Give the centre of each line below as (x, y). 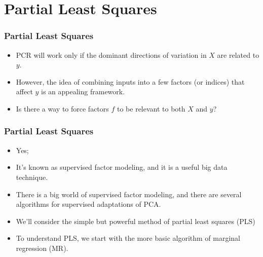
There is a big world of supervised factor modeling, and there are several (129, 194)
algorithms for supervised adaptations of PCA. (88, 204)
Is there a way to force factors (62, 108)
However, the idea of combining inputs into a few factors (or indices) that (130, 81)
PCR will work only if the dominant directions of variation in (111, 54)
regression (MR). (42, 248)
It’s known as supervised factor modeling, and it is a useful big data (122, 167)
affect (24, 91)
